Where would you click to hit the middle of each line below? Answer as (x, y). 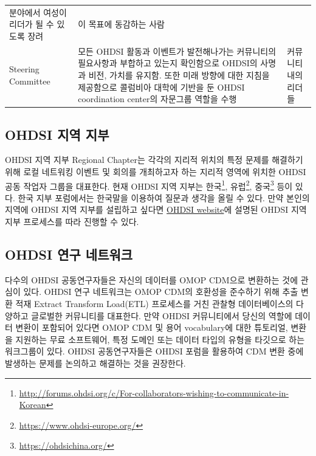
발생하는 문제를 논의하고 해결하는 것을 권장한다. (95, 363)
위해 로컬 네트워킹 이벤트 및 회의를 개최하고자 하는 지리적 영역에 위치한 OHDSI (156, 172)
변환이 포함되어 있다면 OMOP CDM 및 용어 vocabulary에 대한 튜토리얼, (152, 327)
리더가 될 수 (32, 24)
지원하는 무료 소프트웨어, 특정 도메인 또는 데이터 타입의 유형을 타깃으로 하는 (160, 339)
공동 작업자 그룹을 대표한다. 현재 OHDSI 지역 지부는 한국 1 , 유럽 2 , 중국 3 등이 (149, 185)
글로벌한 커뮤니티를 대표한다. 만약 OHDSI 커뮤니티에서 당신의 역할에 (162, 315)
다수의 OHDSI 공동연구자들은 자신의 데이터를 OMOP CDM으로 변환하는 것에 (152, 279)
